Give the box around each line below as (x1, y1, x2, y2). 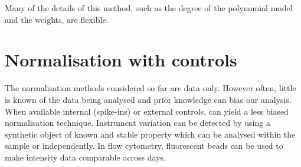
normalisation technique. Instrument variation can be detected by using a (5, 116, 270, 129)
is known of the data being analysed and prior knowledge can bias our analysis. (5, 93, 292, 105)
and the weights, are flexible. (5, 13, 109, 25)
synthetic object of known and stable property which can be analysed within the (5, 128, 296, 140)
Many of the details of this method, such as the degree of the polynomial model (5, 2, 293, 14)
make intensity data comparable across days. (5, 151, 166, 163)
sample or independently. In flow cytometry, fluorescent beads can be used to (5, 139, 283, 152)
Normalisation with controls (5, 48, 237, 72)
